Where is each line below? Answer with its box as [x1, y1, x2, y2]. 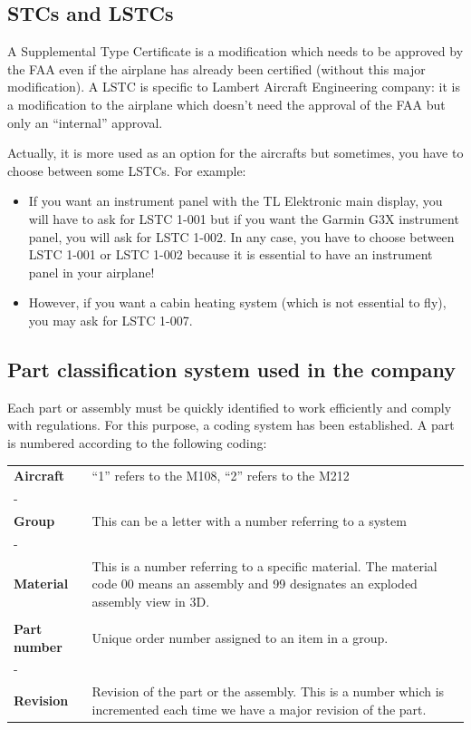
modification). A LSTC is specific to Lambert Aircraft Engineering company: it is [7, 77, 460, 96]
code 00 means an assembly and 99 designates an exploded [91, 574, 418, 593]
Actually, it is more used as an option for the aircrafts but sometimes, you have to [7, 143, 464, 162]
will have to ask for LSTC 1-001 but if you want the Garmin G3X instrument [28, 209, 459, 228]
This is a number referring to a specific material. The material [91, 556, 437, 575]
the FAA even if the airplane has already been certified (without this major [7, 59, 426, 78]
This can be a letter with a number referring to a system [91, 511, 407, 530]
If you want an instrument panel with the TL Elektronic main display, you [28, 191, 443, 210]
